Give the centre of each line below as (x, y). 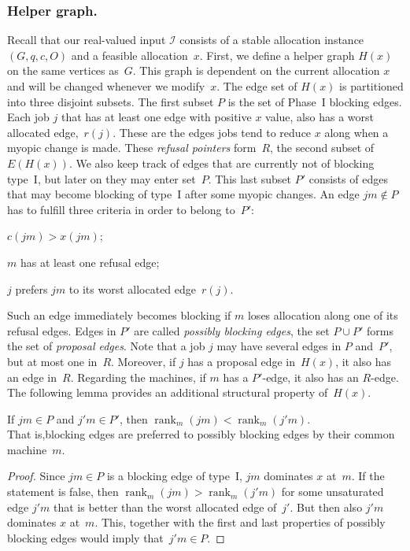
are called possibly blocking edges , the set (232, 330)
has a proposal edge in (242, 361)
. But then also (326, 507)
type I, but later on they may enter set (102, 178)
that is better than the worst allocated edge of (165, 507)
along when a (356, 132)
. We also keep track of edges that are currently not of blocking (222, 163)
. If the (368, 476)
